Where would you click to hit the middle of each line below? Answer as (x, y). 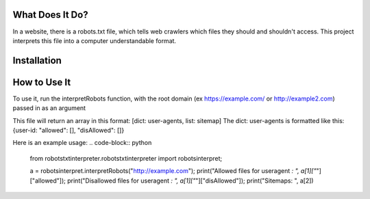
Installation (37, 61)
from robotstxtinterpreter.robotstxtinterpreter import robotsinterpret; (126, 158)
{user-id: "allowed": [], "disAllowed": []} (69, 130)
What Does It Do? (50, 15)
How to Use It (42, 82)
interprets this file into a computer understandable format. (95, 40)
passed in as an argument (49, 108)
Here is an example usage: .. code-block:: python (82, 143)
